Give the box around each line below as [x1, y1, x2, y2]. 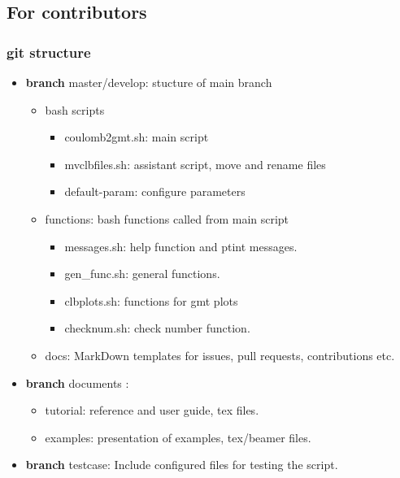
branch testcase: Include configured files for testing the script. [25, 456, 338, 473]
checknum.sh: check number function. [64, 319, 250, 337]
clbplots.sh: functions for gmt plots [64, 292, 238, 309]
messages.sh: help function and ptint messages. [64, 237, 298, 254]
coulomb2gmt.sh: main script [64, 128, 209, 146]
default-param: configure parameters [64, 183, 246, 200]
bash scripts [45, 101, 105, 118]
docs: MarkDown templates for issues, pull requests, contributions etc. [45, 346, 395, 363]
